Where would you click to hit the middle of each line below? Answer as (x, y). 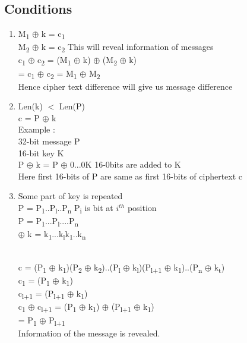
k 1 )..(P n (188, 268)
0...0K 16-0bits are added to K (125, 164)
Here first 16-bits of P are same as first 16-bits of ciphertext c (130, 176)
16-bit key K (41, 152)
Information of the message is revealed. (89, 333)
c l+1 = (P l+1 (41, 294)
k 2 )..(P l (107, 268)
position (142, 208)
